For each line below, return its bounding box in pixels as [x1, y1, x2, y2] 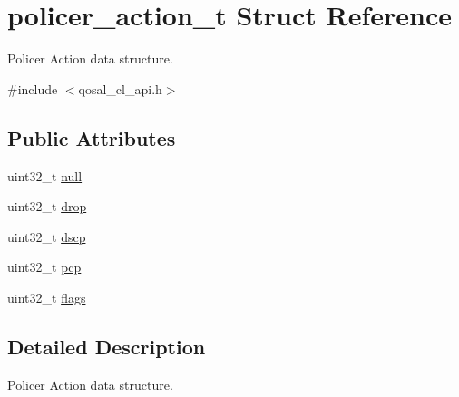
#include [7, 79, 58, 98]
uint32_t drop [7, 197, 87, 216]
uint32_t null [7, 166, 83, 185]
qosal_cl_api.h [78, 79, 162, 98]
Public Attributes [7, 123, 176, 151]
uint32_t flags [7, 287, 86, 306]
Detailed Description [7, 332, 206, 360]
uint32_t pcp [7, 257, 82, 276]
